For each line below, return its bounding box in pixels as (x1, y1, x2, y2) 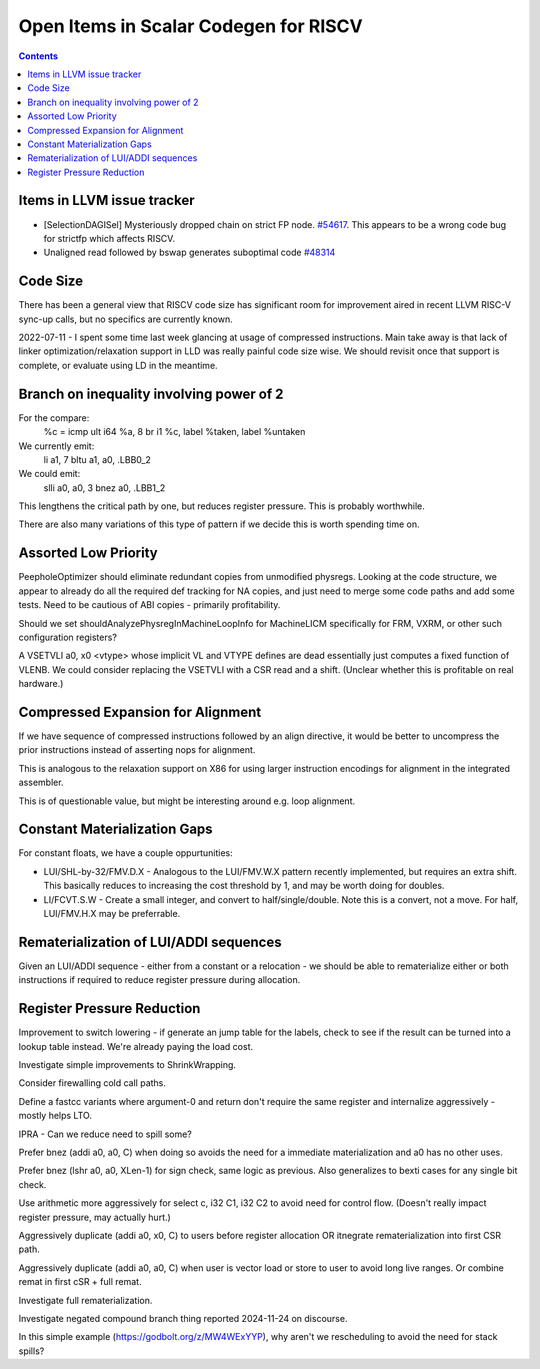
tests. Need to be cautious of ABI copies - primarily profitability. (18, 599, 281, 611)
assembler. (18, 776, 64, 789)
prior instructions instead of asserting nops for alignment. (18, 744, 256, 756)
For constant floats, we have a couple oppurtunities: (18, 847, 234, 859)
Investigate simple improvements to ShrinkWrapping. (18, 1059, 237, 1071)
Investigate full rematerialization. (18, 1294, 153, 1306)
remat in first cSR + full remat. (18, 1276, 142, 1288)
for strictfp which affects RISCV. (43, 232, 175, 244)
